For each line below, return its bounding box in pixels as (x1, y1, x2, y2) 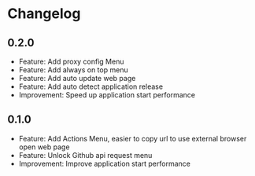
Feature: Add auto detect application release (18, 82, 163, 91)
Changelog (7, 5, 81, 23)
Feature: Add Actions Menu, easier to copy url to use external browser (18, 134, 247, 143)
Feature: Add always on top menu (18, 65, 128, 75)
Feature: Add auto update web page (18, 74, 136, 82)
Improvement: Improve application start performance (18, 159, 190, 168)
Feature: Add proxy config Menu (18, 57, 124, 66)
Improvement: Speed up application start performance (18, 90, 196, 99)
